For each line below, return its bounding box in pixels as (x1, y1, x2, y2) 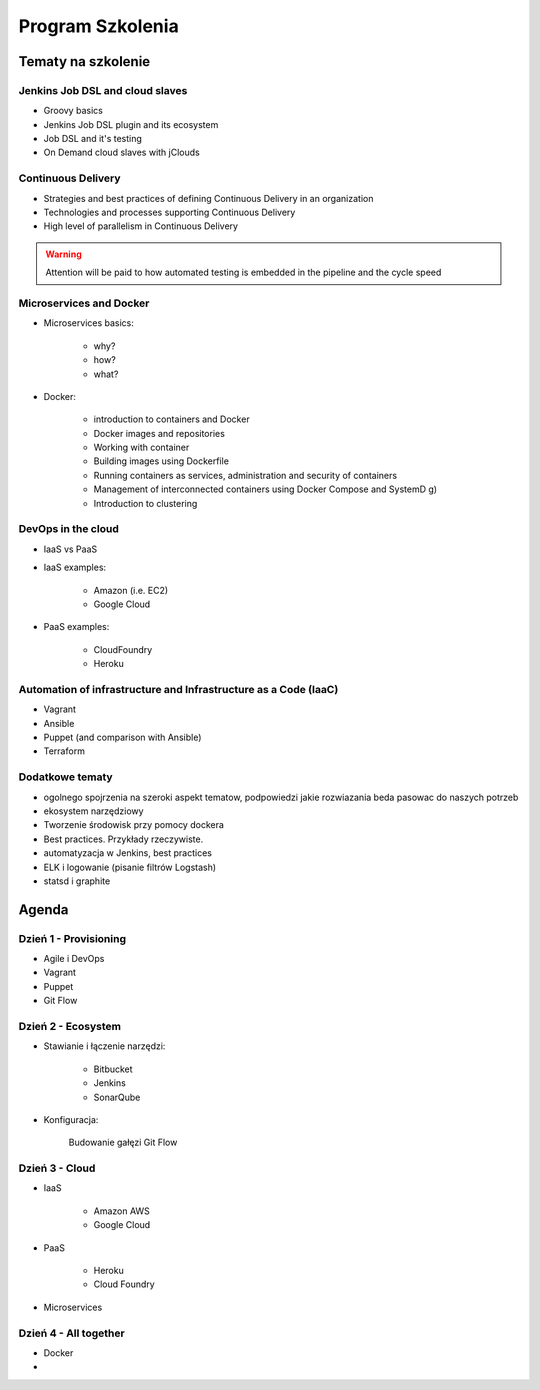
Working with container (93, 441, 190, 454)
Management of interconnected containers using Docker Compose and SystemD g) (93, 483, 438, 495)
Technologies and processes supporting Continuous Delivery (43, 206, 296, 219)
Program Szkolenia (18, 15, 179, 37)
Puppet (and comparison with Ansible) (43, 731, 202, 744)
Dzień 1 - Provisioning (18, 931, 127, 945)
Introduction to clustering (93, 497, 198, 509)
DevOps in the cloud (18, 522, 119, 536)
